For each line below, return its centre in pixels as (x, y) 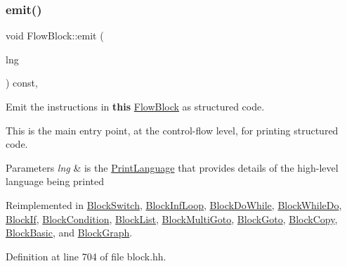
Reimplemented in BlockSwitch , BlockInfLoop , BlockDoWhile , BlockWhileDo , (174, 204)
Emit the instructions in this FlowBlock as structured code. (135, 106)
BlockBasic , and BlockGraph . (69, 233)
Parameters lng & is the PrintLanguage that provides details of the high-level (172, 167)
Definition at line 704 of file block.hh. (86, 256)
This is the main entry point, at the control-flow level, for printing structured (172, 130)
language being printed (55, 181)
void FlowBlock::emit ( (55, 36)
